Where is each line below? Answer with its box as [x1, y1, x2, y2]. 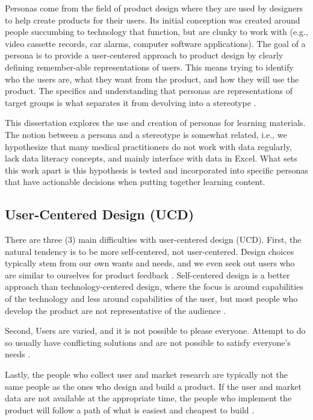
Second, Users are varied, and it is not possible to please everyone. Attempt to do [5, 324, 306, 337]
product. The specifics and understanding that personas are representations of [5, 84, 293, 97]
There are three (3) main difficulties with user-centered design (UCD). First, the [5, 233, 302, 246]
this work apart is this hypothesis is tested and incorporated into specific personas [5, 163, 308, 176]
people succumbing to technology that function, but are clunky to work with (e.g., [5, 25, 308, 38]
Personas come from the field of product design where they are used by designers [5, 2, 303, 14]
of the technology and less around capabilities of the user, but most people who [5, 292, 298, 305]
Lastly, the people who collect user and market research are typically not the [5, 368, 288, 381]
